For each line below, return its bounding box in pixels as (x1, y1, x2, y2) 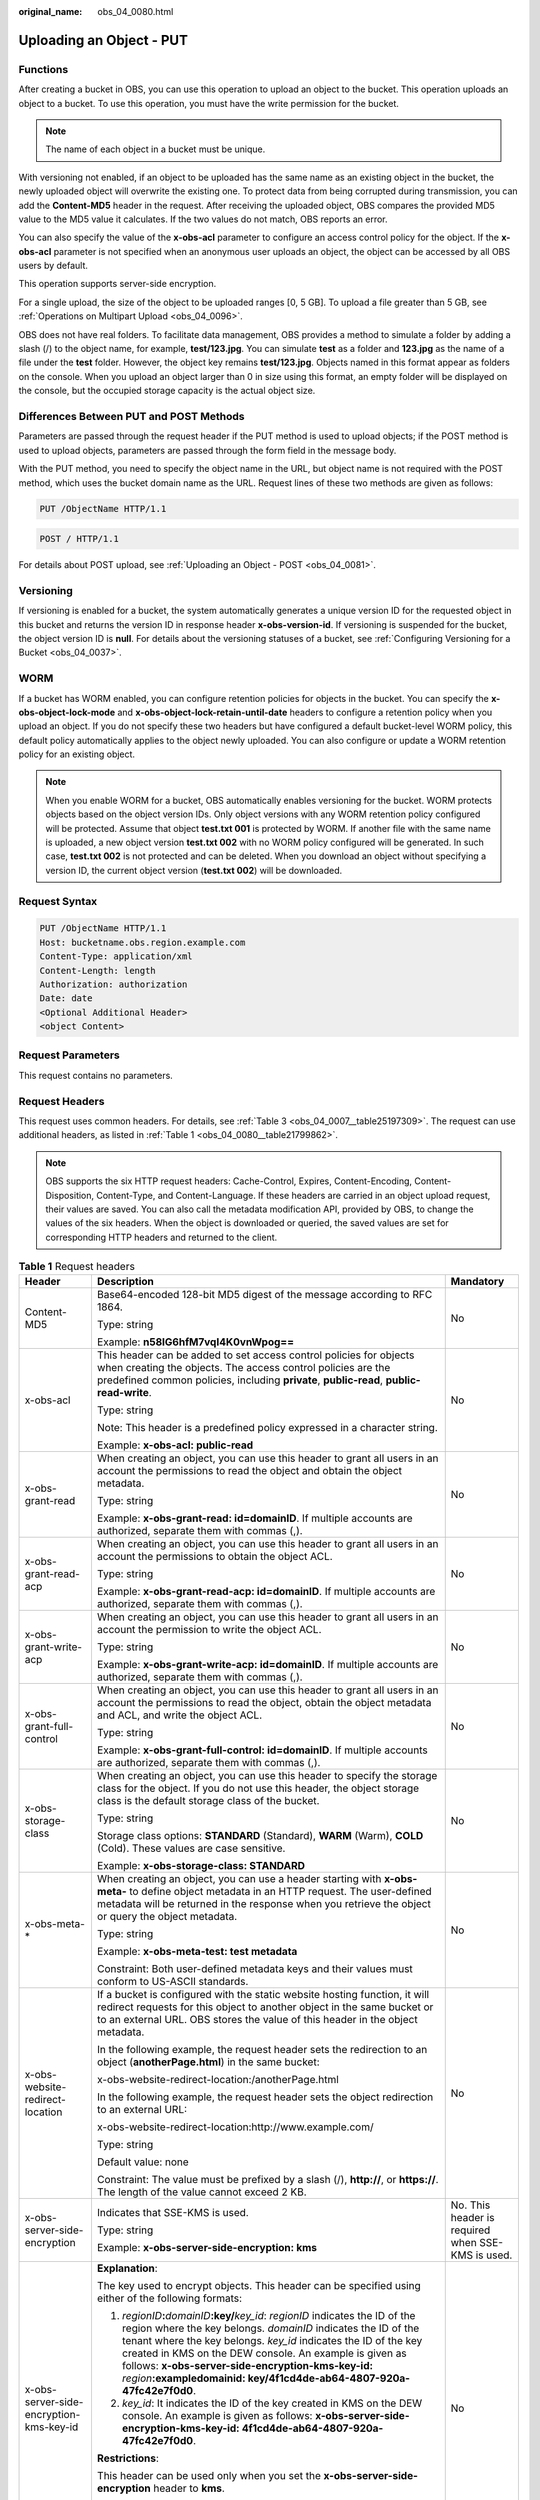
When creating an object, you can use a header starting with (96, 1872, 382, 1886)
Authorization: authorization (39, 978, 188, 990)
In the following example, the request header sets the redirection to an (96, 2043, 428, 2057)
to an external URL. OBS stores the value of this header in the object (96, 2013, 419, 2027)
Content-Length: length (39, 965, 157, 976)
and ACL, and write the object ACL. (96, 1708, 263, 1722)
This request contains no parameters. (18, 1069, 174, 1081)
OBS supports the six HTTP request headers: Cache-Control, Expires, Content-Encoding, (45, 1175, 413, 1187)
